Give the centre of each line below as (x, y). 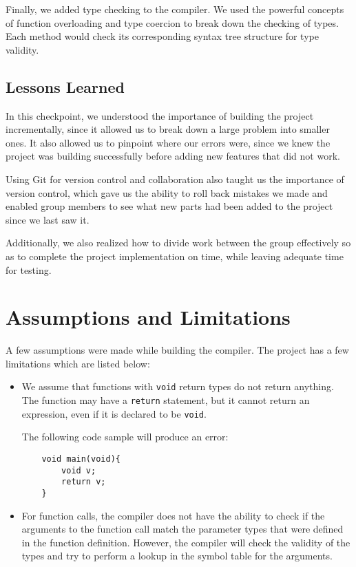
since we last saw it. (48, 219)
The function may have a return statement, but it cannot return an (166, 400)
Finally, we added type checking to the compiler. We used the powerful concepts (175, 9)
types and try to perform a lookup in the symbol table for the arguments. (177, 556)
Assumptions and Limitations (148, 317)
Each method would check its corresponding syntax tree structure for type (162, 36)
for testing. (29, 269)
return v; (84, 482)
